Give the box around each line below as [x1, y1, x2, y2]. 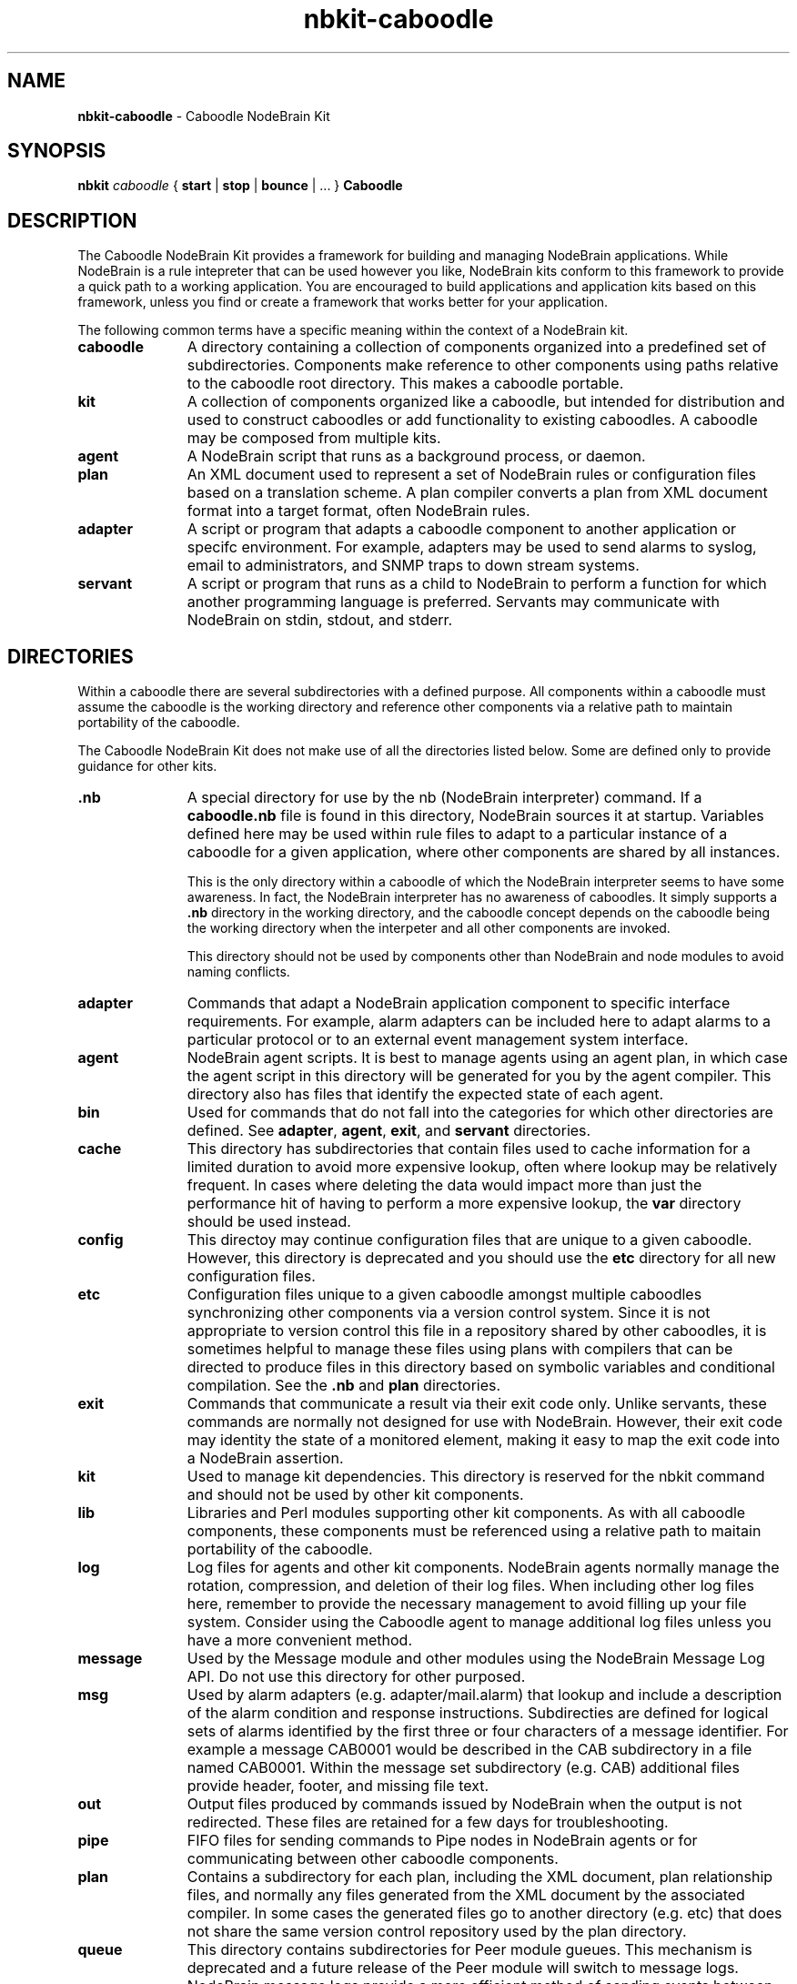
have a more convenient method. [187, 1631, 413, 1650]
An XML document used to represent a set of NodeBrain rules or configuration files [187, 465, 757, 484]
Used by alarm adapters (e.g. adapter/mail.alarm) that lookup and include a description [187, 1685, 782, 1705]
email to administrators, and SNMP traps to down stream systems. [187, 556, 640, 575]
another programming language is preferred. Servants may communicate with [187, 592, 720, 612]
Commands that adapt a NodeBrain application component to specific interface [187, 994, 731, 1013]
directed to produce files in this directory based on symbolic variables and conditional [187, 1358, 775, 1377]
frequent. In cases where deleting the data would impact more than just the [187, 1176, 702, 1195]
